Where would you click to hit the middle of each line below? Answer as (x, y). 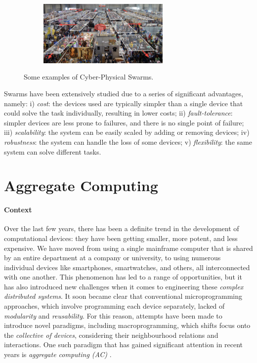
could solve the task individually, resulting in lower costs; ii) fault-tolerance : (118, 113)
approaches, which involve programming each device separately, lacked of (114, 306)
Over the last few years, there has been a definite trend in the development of (122, 228)
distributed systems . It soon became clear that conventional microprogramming (123, 296)
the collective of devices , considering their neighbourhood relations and (111, 335)
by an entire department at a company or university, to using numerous (112, 258)
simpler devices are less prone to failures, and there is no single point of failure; (124, 122)
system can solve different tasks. (53, 151)
